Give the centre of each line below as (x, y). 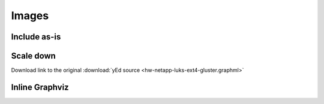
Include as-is (36, 37)
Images (30, 16)
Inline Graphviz (40, 87)
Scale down (34, 56)
